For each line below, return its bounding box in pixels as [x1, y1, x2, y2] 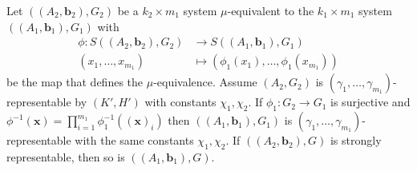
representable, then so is [6, 148, 125, 165]
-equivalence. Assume [153, 74, 257, 90]
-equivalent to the [227, 2, 314, 18]
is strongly [330, 132, 382, 149]
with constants [144, 93, 217, 110]
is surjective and [330, 93, 411, 110]
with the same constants [75, 132, 194, 149]
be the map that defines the [6, 74, 144, 90]
